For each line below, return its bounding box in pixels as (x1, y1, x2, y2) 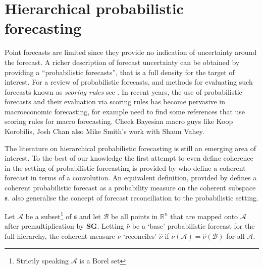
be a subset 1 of (25, 210, 72, 221)
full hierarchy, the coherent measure (5, 231, 115, 241)
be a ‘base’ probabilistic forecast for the (132, 221, 255, 231)
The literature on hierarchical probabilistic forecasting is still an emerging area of (5, 143, 256, 153)
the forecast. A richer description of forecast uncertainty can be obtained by (5, 56, 240, 67)
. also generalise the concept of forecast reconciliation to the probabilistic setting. (8, 192, 258, 203)
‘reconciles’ (123, 231, 157, 241)
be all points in (111, 211, 158, 221)
